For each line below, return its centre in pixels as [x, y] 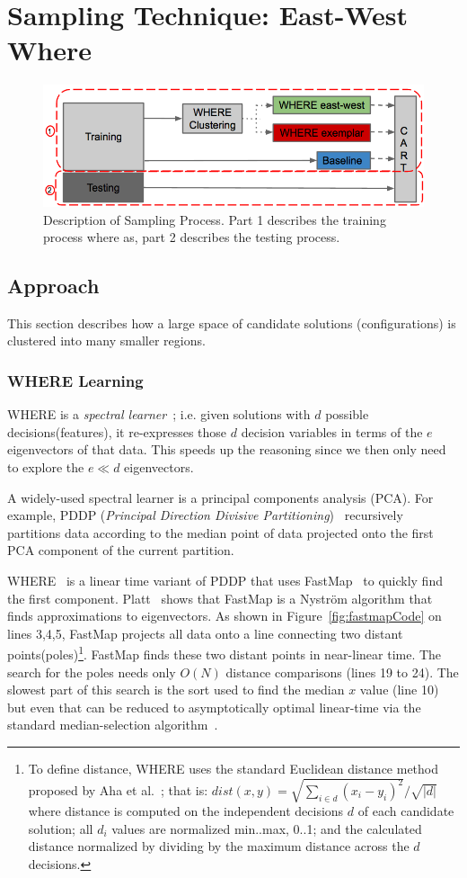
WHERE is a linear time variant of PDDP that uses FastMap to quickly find [225, 581]
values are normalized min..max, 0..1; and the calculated [267, 828]
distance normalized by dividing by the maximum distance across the [219, 846]
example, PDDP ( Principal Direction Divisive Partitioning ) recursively [205, 515]
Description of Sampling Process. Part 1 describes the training [215, 219]
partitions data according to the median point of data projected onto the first [220, 532]
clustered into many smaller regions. [106, 340]
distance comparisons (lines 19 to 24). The [342, 672]
